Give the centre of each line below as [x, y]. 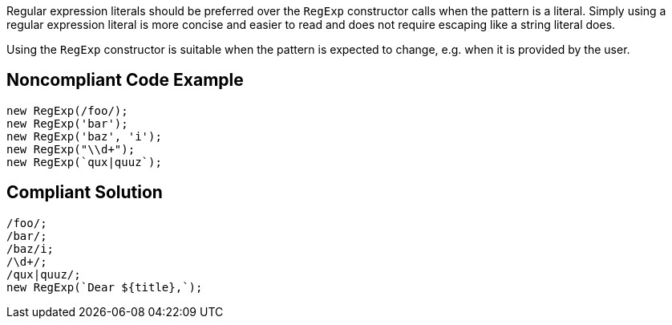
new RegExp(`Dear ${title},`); [105, 287]
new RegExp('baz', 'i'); [84, 136]
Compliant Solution [85, 193]
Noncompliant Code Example [125, 80]
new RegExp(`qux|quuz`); [84, 162]
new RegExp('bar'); [67, 123]
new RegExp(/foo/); [67, 110]
